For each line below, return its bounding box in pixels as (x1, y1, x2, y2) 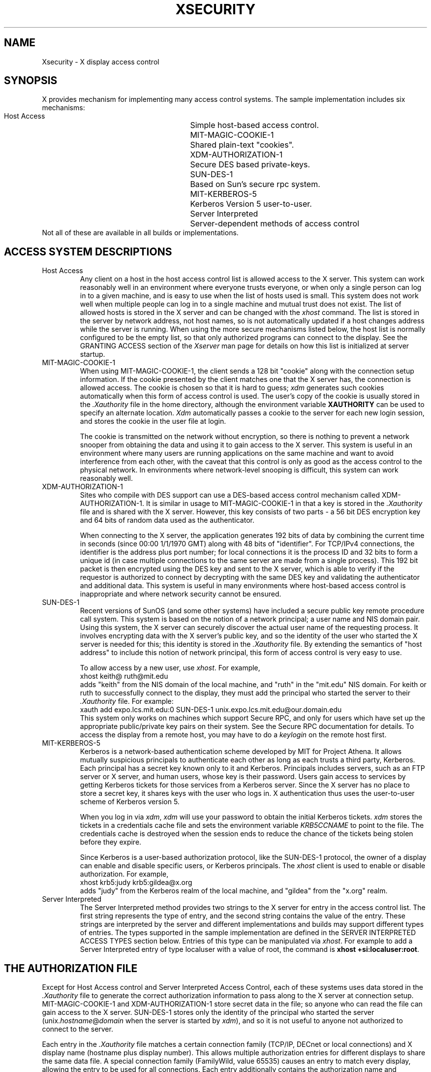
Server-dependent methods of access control (190, 219, 360, 229)
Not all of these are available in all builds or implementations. (42, 228, 239, 237)
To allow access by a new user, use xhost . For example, (80, 663, 260, 672)
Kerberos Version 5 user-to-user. (190, 199, 312, 209)
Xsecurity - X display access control (42, 57, 159, 66)
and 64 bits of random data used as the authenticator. (80, 516, 254, 525)
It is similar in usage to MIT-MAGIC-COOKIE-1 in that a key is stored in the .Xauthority (146, 499, 423, 508)
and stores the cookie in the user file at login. (80, 417, 226, 426)
